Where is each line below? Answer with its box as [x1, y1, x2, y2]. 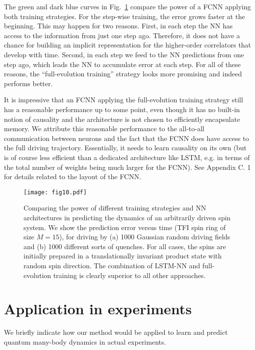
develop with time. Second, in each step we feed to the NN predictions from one [4, 49, 244, 59]
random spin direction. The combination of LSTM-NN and [24, 260, 201, 270]
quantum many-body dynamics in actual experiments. [4, 336, 166, 347]
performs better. [4, 78, 53, 88]
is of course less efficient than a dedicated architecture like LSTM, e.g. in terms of [4, 152, 250, 162]
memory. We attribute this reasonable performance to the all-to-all [4, 123, 204, 134]
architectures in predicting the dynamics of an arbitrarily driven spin [24, 212, 231, 222]
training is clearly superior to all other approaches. [53, 270, 206, 280]
